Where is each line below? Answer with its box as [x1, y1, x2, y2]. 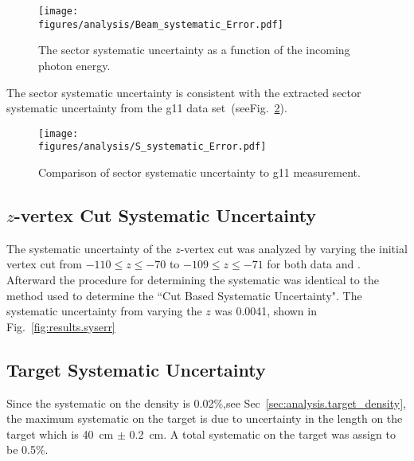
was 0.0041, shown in [214, 303, 317, 319]
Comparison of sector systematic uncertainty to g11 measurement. [38, 164, 361, 180]
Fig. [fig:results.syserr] [6, 318, 115, 334]
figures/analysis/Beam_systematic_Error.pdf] [38, 18, 283, 30]
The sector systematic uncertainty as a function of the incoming [38, 41, 350, 58]
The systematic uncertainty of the [6, 240, 172, 256]
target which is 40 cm [6, 425, 114, 442]
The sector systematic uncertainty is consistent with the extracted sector [6, 84, 361, 100]
